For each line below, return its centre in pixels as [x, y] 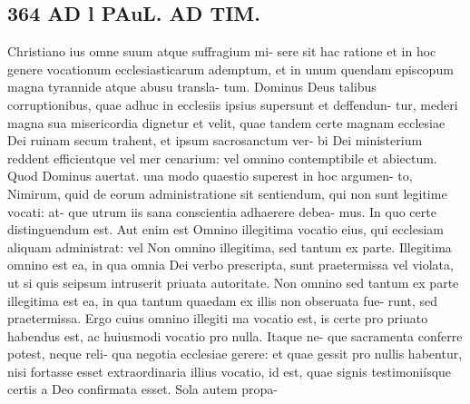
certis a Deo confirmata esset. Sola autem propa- [143, 389]
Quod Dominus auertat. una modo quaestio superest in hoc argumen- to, [210, 176]
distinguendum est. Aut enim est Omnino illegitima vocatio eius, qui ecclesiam [226, 229]
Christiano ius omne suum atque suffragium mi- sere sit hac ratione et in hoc [222, 51]
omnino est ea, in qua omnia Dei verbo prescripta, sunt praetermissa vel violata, [230, 265]
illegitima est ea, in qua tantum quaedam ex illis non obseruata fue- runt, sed [223, 300]
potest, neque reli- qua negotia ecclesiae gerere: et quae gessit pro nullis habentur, [235, 354]
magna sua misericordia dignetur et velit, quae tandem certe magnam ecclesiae [226, 122]
